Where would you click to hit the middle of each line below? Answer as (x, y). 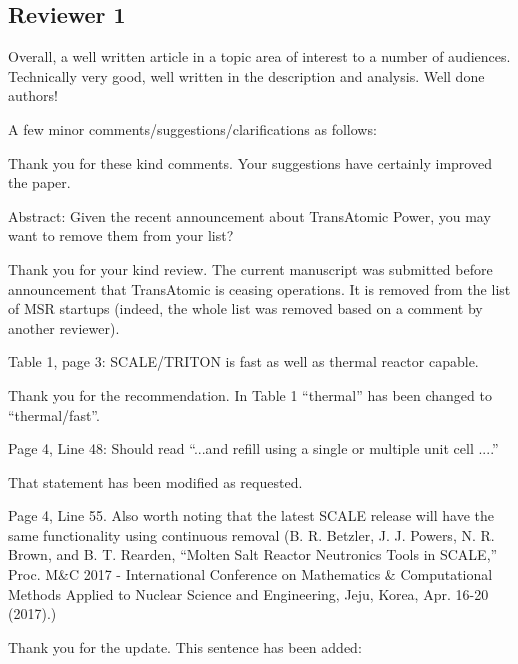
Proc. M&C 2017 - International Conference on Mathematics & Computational (250, 574)
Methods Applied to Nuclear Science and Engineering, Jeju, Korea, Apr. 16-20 (248, 593)
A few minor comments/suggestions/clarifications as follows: (192, 128)
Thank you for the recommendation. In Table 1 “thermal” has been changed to (250, 394)
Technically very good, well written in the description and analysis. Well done (246, 75)
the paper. (39, 182)
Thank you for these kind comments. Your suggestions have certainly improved (250, 162)
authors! (33, 95)
